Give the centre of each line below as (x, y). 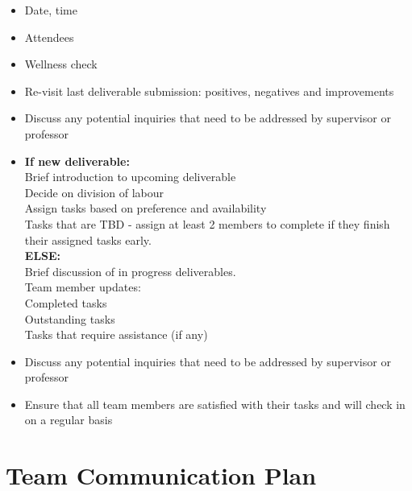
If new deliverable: (77, 161)
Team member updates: (83, 287)
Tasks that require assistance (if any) (116, 334)
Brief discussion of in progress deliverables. (130, 271)
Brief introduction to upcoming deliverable (130, 177)
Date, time (51, 10)
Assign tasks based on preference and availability (146, 208)
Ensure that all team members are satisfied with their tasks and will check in (215, 404)
